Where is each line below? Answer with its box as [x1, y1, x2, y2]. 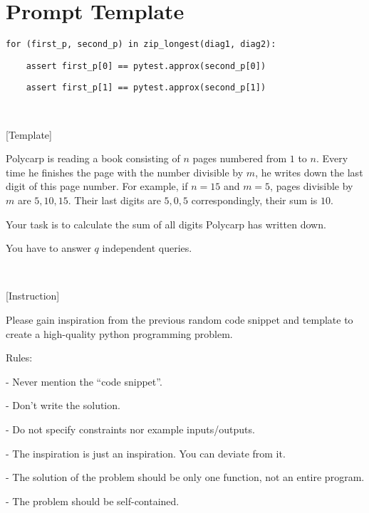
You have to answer [6, 240, 91, 255]
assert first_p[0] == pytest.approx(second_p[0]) [26, 60, 266, 71]
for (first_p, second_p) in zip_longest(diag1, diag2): [6, 39, 276, 50]
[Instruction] [6, 288, 60, 303]
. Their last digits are [68, 193, 161, 208]
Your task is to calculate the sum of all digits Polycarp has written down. [6, 216, 326, 231]
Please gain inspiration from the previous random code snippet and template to [6, 312, 353, 327]
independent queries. [102, 240, 192, 255]
